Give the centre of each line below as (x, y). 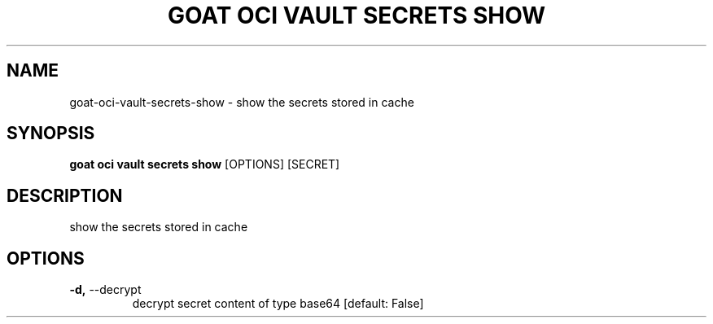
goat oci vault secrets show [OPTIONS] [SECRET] (205, 164)
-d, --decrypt (105, 290)
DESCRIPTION (65, 195)
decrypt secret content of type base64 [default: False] (278, 304)
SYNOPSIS (51, 134)
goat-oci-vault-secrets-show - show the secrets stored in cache (242, 102)
